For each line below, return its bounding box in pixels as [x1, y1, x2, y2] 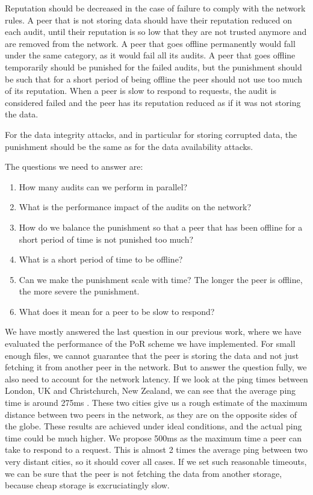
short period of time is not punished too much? [19, 232, 194, 245]
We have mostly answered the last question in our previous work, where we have [5, 325, 302, 338]
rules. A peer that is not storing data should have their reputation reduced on [5, 13, 292, 26]
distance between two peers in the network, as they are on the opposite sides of [5, 408, 297, 420]
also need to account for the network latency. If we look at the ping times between [5, 372, 308, 385]
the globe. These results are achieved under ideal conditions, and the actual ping [5, 420, 302, 432]
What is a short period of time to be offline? [19, 253, 183, 266]
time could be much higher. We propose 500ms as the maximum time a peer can [5, 431, 302, 444]
